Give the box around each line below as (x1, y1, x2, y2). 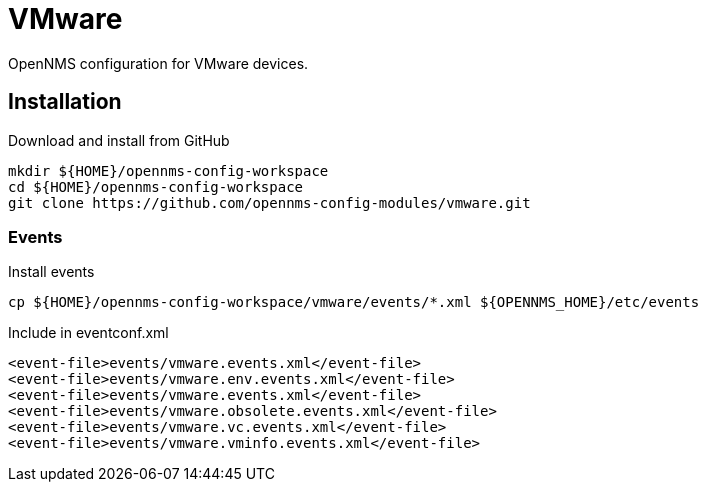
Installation (8, 89, 122, 115)
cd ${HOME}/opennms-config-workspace (8, 178, 304, 195)
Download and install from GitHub (8, 131, 230, 149)
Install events (8, 263, 95, 281)
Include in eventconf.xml (8, 324, 169, 342)
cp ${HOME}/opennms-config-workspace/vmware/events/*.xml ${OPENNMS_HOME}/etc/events (8, 294, 700, 311)
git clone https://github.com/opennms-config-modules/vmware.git (8, 194, 531, 211)
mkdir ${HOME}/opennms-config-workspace (8, 162, 329, 179)
